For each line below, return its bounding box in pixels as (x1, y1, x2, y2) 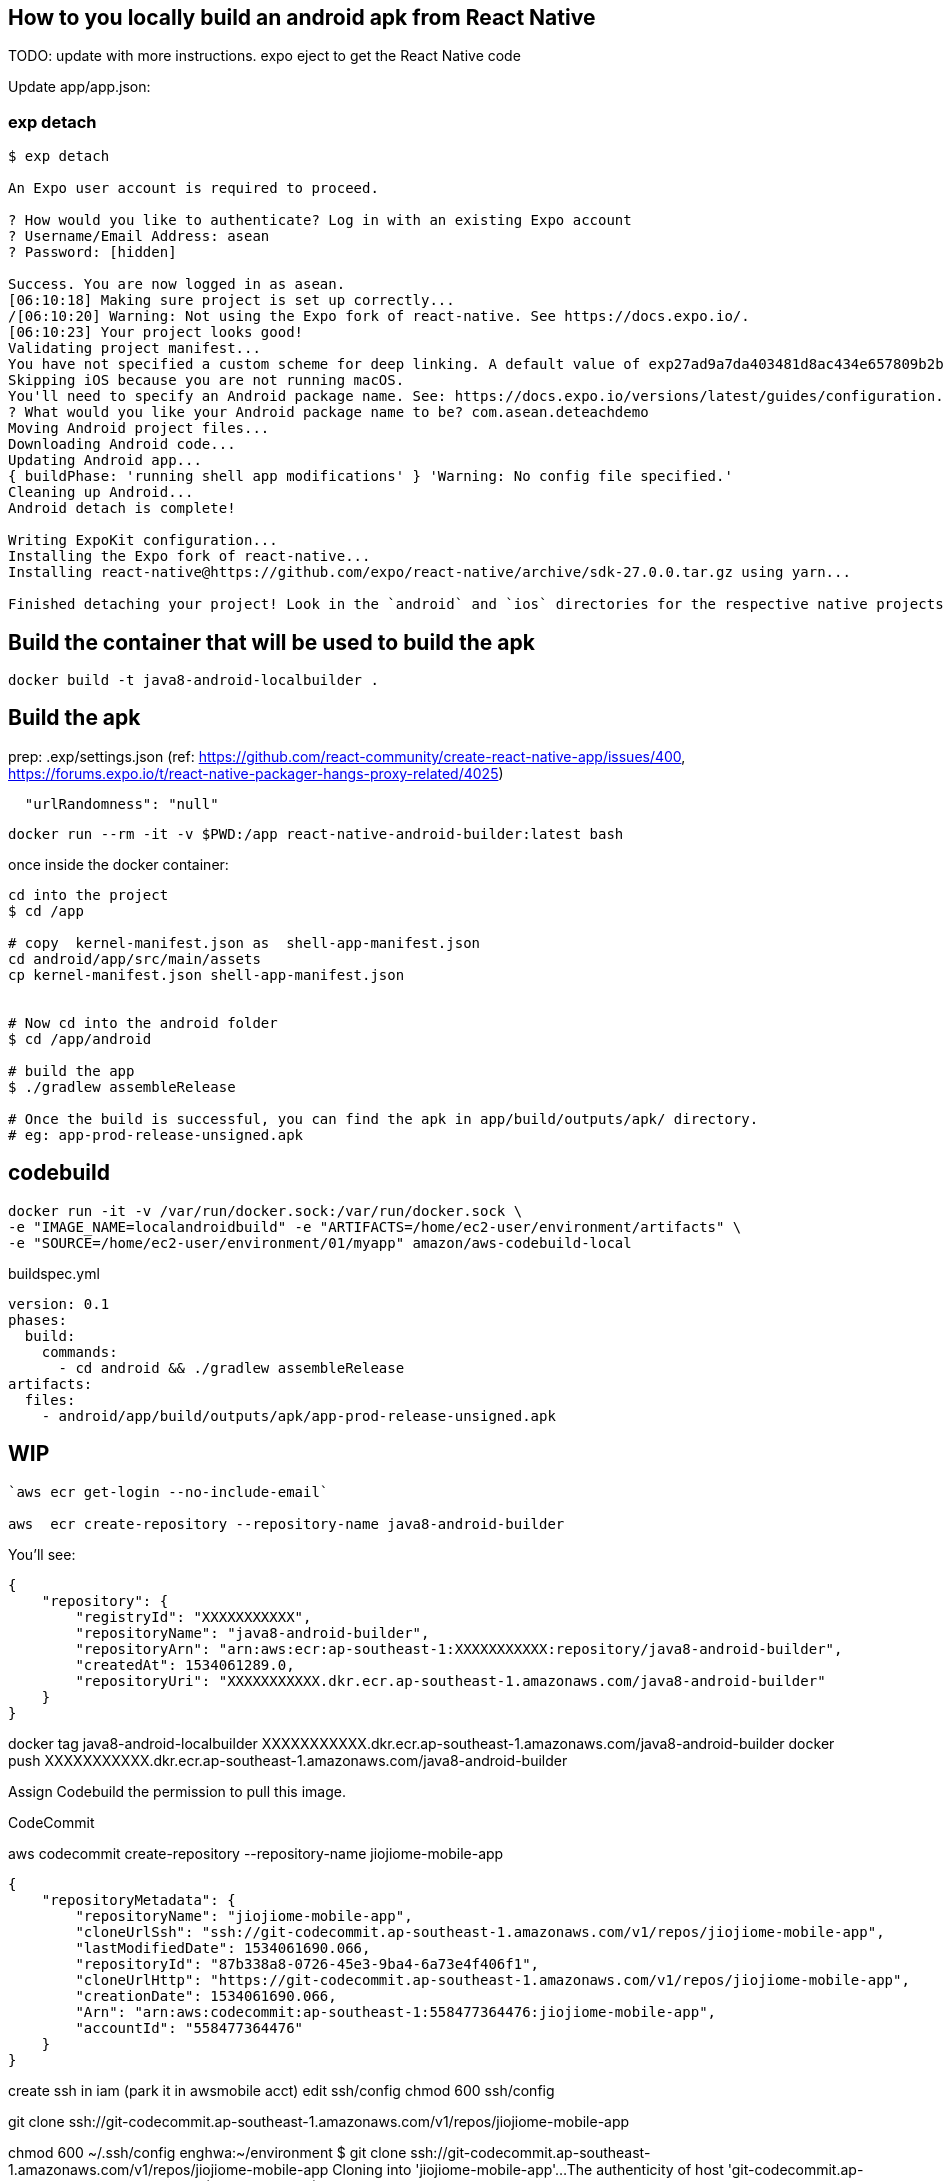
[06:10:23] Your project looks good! (8, 324, 304, 341)
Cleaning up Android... (8, 484, 194, 501)
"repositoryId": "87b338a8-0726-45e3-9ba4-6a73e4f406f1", (75, 1955, 540, 1972)
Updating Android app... (8, 452, 202, 469)
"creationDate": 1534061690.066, (75, 1987, 337, 2004)
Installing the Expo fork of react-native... (8, 548, 371, 565)
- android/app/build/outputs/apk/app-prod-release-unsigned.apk (41, 1407, 556, 1424)
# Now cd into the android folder (8, 1014, 278, 1031)
